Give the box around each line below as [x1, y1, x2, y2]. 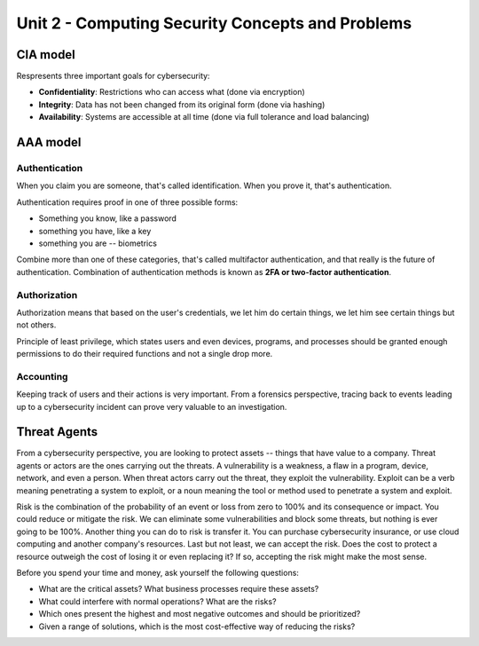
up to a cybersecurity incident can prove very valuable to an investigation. [16, 401, 287, 412]
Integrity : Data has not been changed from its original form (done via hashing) [38, 98, 326, 110]
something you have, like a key [38, 225, 152, 236]
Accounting [16, 370, 68, 382]
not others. [16, 319, 57, 330]
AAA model [16, 135, 82, 150]
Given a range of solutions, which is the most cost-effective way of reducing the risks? [38, 621, 356, 632]
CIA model [16, 47, 75, 62]
